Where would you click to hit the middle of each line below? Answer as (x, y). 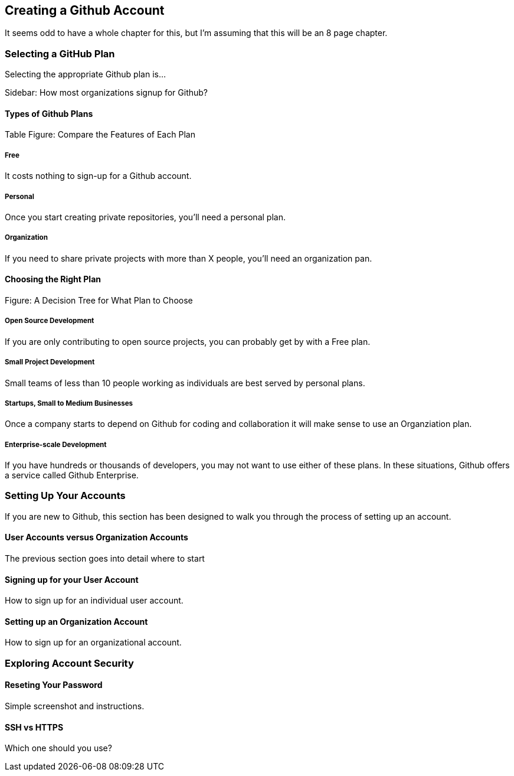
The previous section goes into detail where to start (105, 559)
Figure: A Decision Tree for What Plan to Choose (99, 300)
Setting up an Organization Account (76, 621)
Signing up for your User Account (72, 579)
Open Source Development (50, 321)
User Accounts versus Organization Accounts (96, 537)
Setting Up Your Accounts (65, 496)
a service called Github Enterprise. (72, 475)
